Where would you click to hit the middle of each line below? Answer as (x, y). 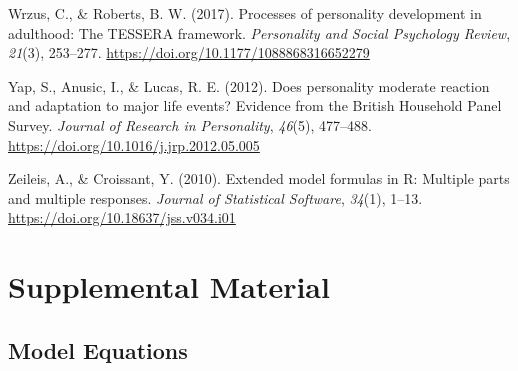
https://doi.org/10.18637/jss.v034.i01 (122, 217)
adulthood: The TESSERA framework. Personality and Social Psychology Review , (259, 32)
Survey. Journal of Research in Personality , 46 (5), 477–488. (190, 124)
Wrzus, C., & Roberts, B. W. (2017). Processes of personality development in (245, 13)
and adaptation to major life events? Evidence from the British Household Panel (255, 105)
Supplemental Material (169, 286)
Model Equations (98, 349)
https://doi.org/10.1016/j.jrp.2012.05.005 (134, 144)
